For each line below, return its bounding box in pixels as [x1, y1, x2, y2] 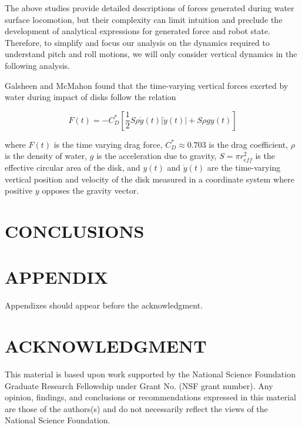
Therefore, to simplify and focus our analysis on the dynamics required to [5, 36, 270, 48]
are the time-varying [207, 161, 281, 173]
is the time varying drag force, [53, 138, 163, 150]
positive [5, 184, 33, 197]
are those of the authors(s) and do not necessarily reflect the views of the [5, 402, 268, 414]
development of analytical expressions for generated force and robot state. [5, 25, 271, 37]
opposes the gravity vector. [42, 184, 139, 197]
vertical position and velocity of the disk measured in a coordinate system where [5, 172, 294, 185]
